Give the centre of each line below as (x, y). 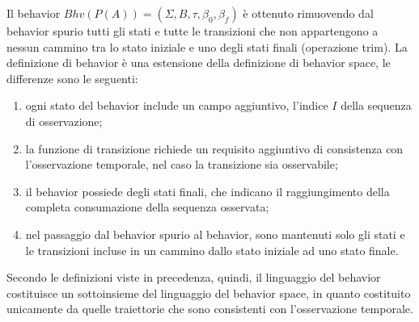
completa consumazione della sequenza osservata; (147, 207)
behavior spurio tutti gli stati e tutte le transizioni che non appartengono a (193, 31)
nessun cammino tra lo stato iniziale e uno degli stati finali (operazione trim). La (207, 46)
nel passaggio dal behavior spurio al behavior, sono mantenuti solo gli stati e (215, 234)
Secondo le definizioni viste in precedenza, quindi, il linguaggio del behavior (194, 277)
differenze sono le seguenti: (72, 78)
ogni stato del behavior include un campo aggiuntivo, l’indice (177, 105)
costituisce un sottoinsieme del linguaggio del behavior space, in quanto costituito (209, 293)
